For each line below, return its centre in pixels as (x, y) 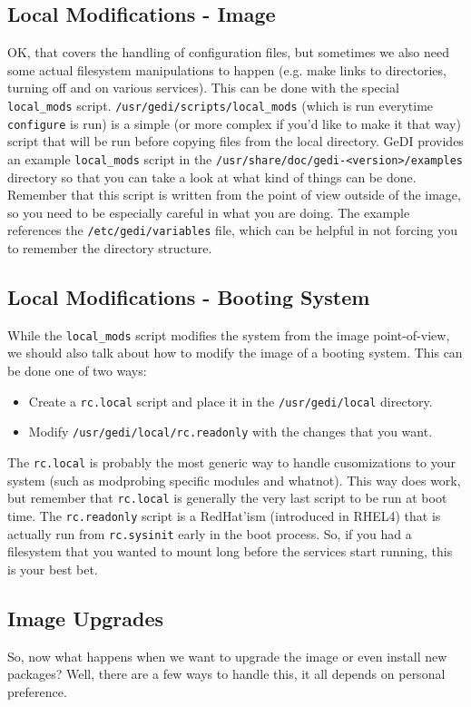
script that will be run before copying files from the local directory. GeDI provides (235, 141)
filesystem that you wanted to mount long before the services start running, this (230, 551)
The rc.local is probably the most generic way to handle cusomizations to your (232, 462)
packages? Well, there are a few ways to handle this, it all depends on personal (226, 674)
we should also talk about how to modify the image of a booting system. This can (235, 353)
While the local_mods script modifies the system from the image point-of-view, (229, 334)
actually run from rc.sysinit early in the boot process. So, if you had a (210, 533)
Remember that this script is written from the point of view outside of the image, (234, 195)
